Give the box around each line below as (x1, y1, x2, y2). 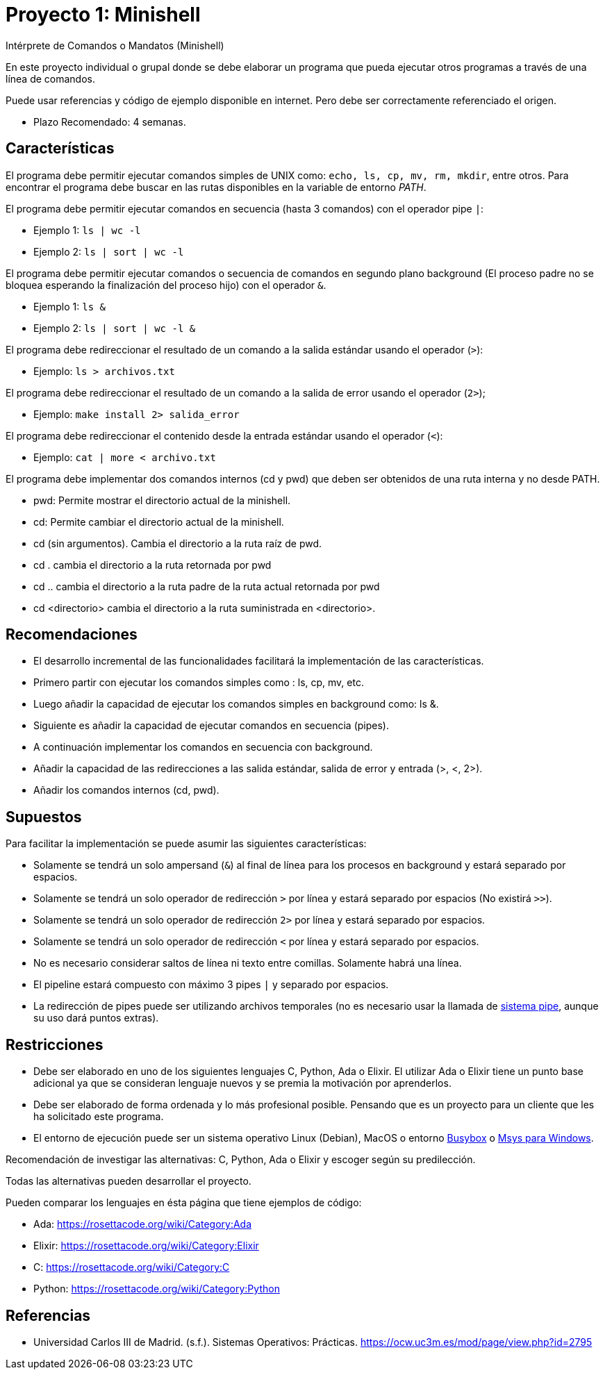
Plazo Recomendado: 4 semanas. (33, 115, 186, 128)
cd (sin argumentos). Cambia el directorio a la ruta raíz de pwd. (33, 537, 322, 549)
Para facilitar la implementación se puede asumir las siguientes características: (6, 837, 367, 850)
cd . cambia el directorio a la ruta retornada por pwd (33, 558, 272, 571)
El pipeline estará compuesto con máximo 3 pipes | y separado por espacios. (33, 978, 389, 991)
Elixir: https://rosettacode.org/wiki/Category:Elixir (33, 1240, 259, 1252)
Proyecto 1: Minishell (6, 3, 201, 26)
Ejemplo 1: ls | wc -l (33, 224, 141, 236)
